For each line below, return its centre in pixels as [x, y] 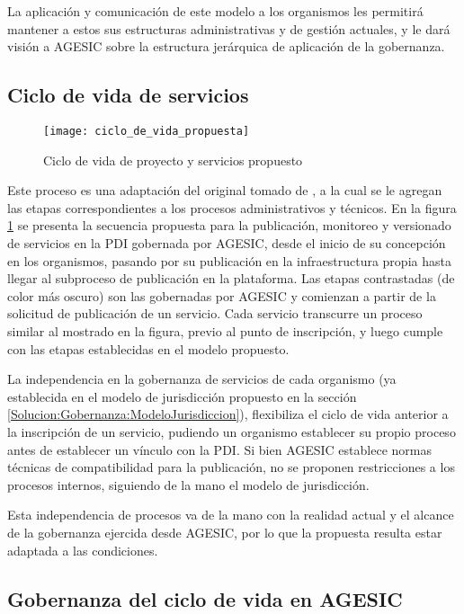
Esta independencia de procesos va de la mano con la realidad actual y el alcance [231, 515]
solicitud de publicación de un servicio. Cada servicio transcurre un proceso [215, 313]
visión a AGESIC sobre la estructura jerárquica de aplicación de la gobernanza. [226, 46]
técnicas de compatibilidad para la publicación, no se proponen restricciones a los [231, 467]
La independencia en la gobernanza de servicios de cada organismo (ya [202, 379]
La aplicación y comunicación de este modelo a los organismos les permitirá [215, 11]
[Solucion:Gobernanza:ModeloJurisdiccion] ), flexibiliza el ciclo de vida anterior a [228, 414]
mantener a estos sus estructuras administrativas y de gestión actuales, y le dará [229, 28]
